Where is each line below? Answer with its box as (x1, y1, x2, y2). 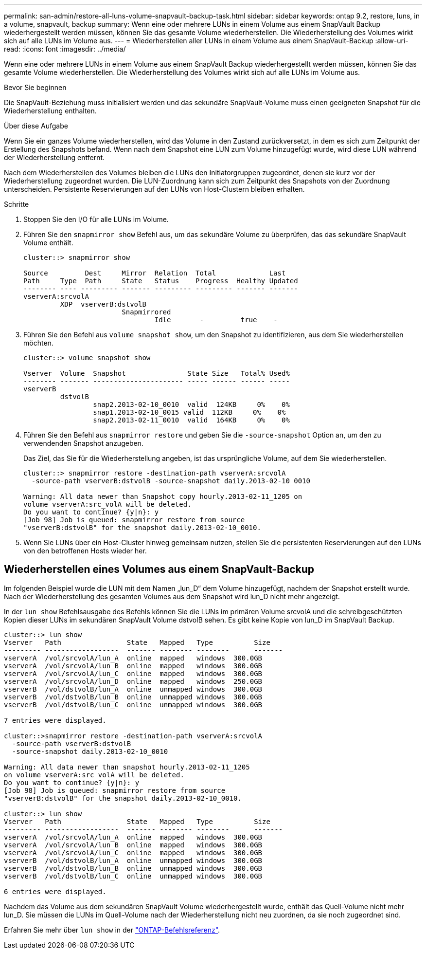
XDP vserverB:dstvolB (60, 300, 146, 308)
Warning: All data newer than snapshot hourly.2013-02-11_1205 (4, 763, 250, 771)
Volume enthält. (23, 238, 73, 247)
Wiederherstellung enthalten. (4, 107, 97, 115)
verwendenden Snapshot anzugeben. (23, 439, 143, 447)
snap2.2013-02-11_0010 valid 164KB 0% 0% (93, 416, 290, 424)
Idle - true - (154, 316, 278, 324)
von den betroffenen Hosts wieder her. (23, 547, 147, 555)
